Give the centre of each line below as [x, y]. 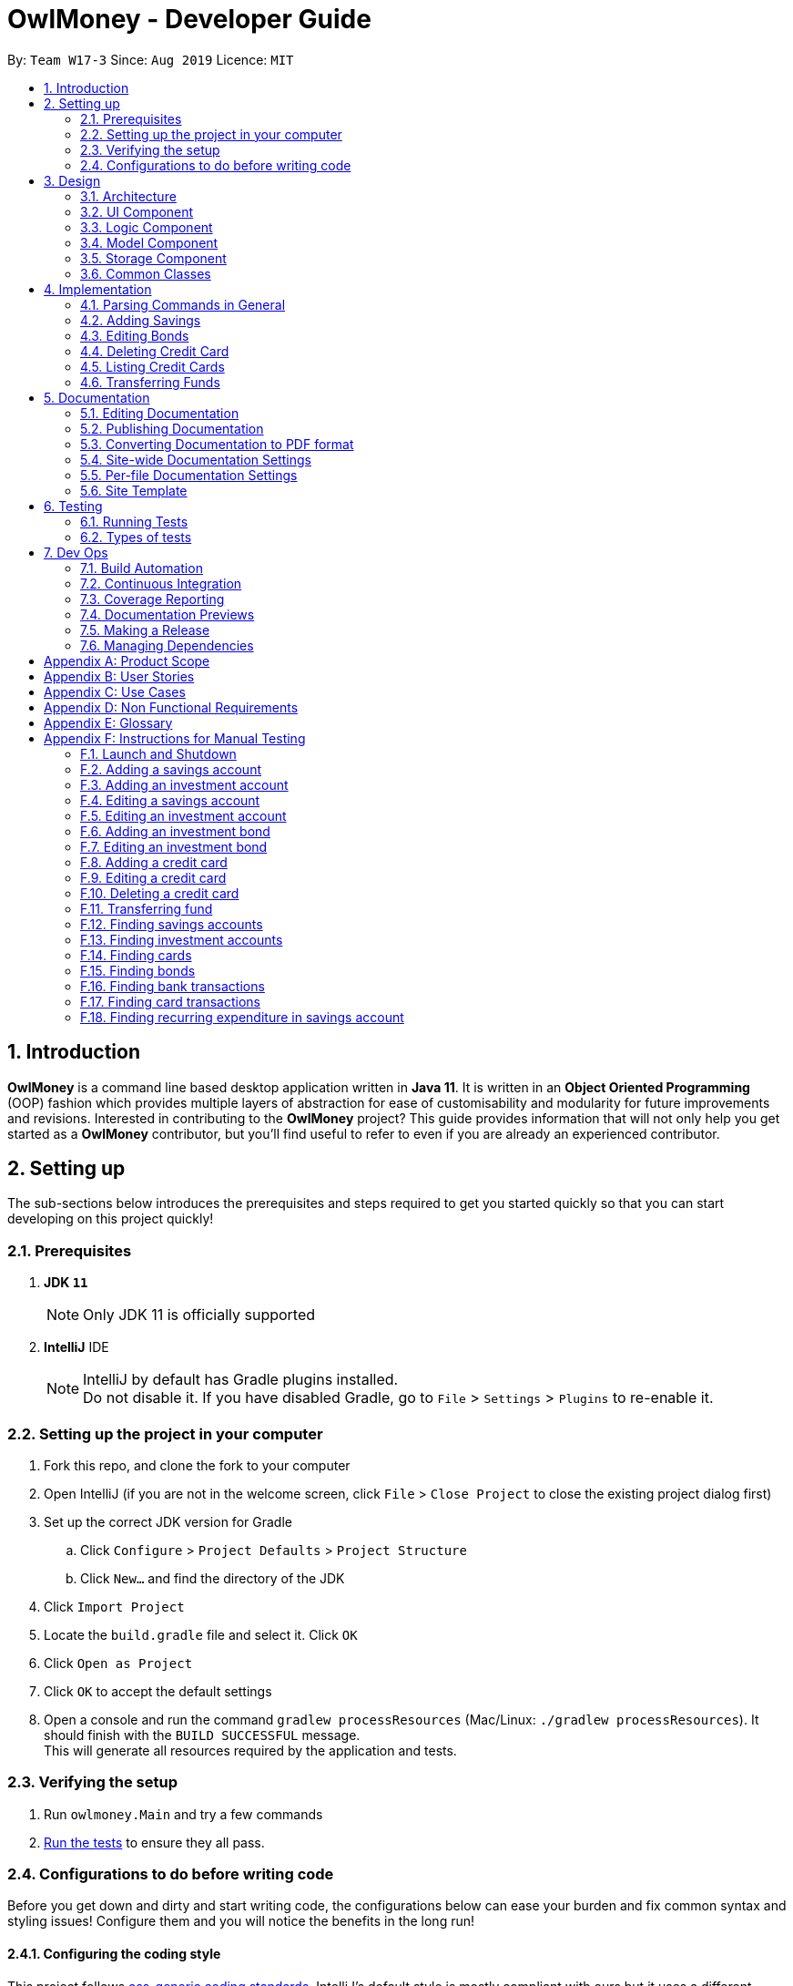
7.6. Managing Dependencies [167, 645]
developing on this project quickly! [111, 1219]
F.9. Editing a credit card [153, 877]
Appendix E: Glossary [108, 722]
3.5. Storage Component [153, 258]
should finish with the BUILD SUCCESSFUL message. [202, 1735]
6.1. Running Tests [134, 521]
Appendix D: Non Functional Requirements [171, 707]
